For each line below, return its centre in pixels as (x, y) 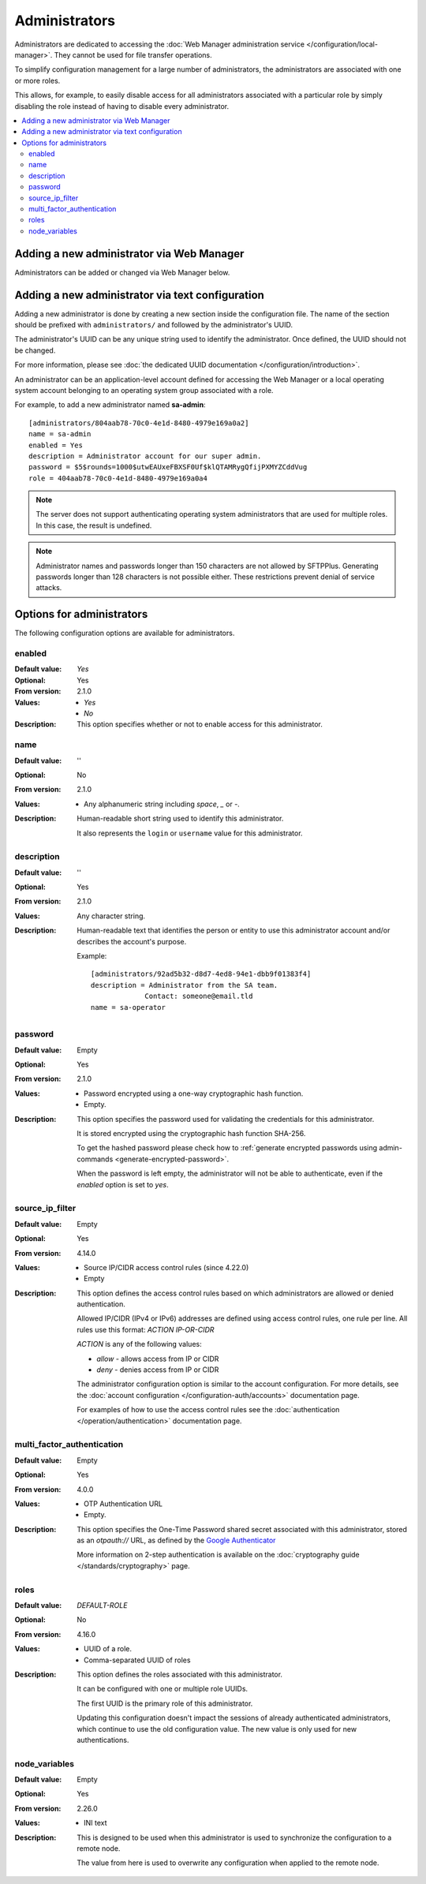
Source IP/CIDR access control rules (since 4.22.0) (166, 1267)
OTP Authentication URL (123, 1504)
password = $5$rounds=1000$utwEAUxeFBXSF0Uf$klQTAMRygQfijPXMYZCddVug (168, 467)
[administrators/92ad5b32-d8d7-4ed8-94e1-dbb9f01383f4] (201, 974)
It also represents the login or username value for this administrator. (190, 833)
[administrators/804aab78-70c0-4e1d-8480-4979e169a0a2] (139, 423)
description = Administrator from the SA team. (185, 985)
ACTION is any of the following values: (139, 1344)
